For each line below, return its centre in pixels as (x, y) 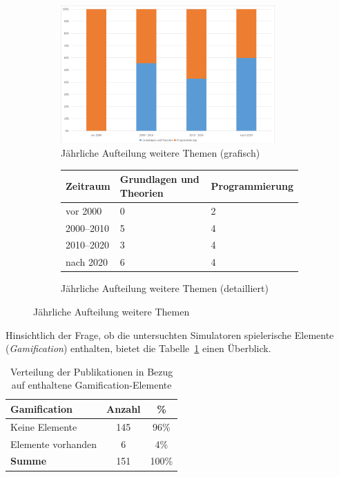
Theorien (142, 192)
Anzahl (124, 408)
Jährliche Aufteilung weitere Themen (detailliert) (165, 288)
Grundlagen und (159, 179)
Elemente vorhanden (54, 444)
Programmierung (252, 186)
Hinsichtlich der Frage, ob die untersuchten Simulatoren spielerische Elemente (170, 334)
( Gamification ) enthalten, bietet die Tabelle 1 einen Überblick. (138, 348)
